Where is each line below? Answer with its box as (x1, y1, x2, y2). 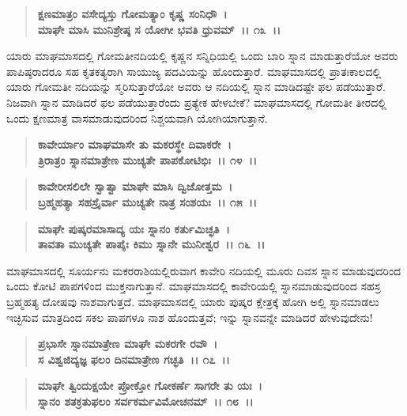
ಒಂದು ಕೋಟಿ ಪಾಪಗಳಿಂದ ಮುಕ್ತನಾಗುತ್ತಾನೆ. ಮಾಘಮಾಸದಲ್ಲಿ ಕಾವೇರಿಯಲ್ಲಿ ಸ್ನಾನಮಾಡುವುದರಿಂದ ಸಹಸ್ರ (6, 278, 381, 294)
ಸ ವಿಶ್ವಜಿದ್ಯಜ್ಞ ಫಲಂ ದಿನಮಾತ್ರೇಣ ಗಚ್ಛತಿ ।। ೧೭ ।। (37, 350, 230, 367)
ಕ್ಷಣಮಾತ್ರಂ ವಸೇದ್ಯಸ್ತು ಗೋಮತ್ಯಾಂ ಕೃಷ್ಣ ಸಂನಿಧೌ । (37, 6, 228, 21)
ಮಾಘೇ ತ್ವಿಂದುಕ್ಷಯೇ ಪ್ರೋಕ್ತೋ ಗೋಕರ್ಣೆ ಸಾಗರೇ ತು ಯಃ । (37, 377, 262, 394)
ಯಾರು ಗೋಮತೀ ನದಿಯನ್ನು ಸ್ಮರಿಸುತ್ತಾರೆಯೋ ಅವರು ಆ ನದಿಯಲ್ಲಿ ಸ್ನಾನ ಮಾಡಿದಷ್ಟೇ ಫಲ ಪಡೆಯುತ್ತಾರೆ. (6, 78, 386, 95)
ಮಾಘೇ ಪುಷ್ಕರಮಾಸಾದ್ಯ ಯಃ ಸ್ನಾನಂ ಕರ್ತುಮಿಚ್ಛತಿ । (37, 220, 230, 236)
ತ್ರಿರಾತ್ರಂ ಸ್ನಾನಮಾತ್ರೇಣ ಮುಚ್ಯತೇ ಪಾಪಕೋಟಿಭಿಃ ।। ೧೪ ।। (37, 151, 258, 168)
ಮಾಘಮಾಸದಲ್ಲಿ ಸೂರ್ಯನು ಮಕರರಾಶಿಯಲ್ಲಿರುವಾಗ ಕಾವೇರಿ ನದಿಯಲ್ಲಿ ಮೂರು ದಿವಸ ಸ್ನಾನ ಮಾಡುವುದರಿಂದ (6, 262, 401, 278)
